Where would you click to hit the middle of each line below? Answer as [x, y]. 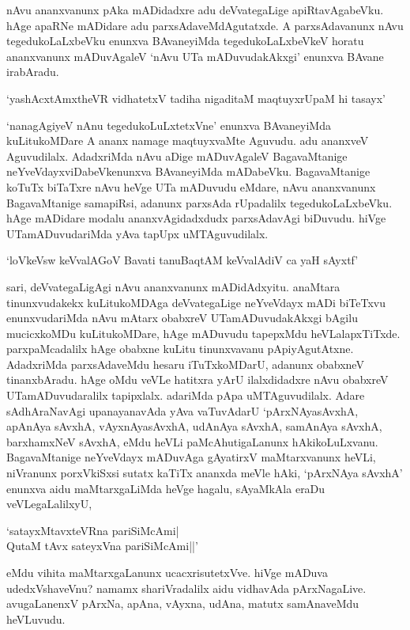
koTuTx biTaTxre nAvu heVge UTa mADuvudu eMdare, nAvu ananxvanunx [191, 186]
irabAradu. [33, 72]
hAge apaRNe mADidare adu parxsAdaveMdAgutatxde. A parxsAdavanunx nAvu [205, 25]
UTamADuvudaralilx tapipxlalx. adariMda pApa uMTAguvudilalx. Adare [186, 395]
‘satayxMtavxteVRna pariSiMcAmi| [93, 530]
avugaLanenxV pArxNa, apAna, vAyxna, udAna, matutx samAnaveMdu [183, 603]
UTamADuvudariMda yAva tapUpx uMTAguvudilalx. [137, 233]
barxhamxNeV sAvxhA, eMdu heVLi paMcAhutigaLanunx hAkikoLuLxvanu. [192, 441]
